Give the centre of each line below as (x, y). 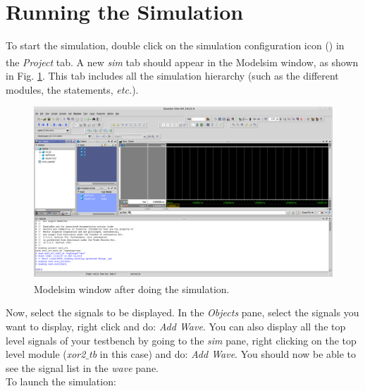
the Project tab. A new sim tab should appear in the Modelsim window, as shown (182, 62)
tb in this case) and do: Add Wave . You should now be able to (223, 354)
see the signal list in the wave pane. (82, 367)
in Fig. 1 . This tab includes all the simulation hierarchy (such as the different (172, 75)
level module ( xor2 (46, 354)
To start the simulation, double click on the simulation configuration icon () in (175, 45)
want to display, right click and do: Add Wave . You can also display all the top (176, 326)
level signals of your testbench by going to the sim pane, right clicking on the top (181, 340)
